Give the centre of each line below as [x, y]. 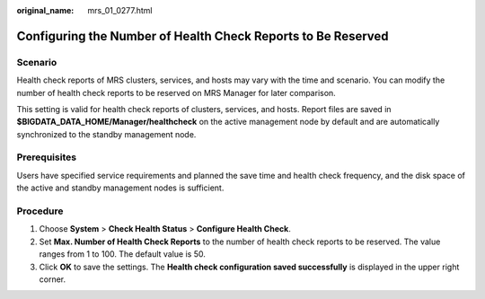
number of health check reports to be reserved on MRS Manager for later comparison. [176, 92]
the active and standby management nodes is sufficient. [120, 188]
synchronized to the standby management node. [106, 134]
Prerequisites [46, 157]
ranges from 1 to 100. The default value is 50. [123, 254]
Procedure [40, 211]
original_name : [45, 10]
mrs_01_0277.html [120, 10]
